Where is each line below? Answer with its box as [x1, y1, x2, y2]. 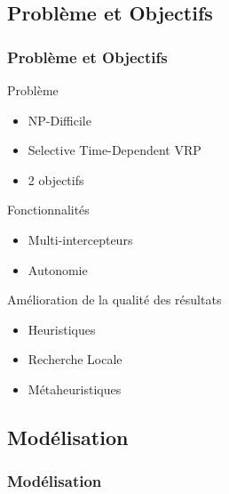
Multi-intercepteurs [28, 230, 133, 248]
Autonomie [28, 260, 88, 279]
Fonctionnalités [7, 200, 90, 219]
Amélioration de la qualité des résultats [7, 290, 222, 309]
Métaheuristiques [28, 379, 122, 398]
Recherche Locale [28, 350, 122, 368]
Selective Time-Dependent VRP [28, 141, 201, 159]
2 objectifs [28, 170, 84, 189]
